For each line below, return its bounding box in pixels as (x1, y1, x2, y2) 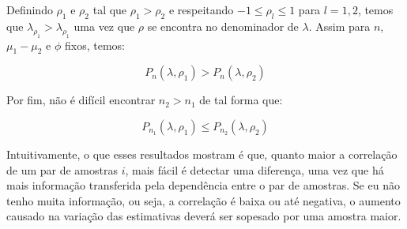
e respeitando (168, 2, 234, 17)
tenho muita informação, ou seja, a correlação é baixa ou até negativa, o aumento (6, 192, 401, 208)
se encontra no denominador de (147, 17, 299, 34)
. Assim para (308, 17, 371, 34)
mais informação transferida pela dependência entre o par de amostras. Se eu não (6, 177, 400, 193)
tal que (92, 2, 127, 17)
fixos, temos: (64, 36, 125, 53)
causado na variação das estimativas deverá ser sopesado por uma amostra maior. (6, 208, 401, 224)
